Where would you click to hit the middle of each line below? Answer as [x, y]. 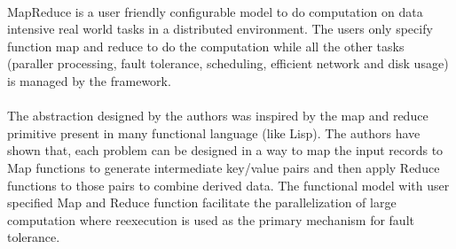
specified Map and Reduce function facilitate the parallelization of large [202, 202]
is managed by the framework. [89, 80]
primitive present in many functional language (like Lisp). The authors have [214, 132]
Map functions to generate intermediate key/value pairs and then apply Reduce [224, 167]
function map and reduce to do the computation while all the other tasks [206, 46]
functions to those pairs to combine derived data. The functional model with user [228, 185]
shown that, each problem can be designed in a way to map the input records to [225, 150]
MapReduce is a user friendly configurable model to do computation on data [215, 11]
